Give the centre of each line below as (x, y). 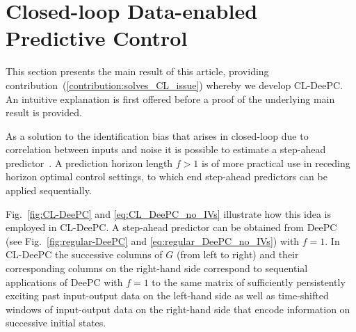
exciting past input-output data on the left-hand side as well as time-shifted (167, 295)
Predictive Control (97, 38)
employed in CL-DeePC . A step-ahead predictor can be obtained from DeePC (171, 227)
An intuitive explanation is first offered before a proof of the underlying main (170, 98)
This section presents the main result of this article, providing (137, 71)
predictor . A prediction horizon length (89, 163)
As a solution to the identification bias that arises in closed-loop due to (157, 135)
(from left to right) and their (237, 254)
